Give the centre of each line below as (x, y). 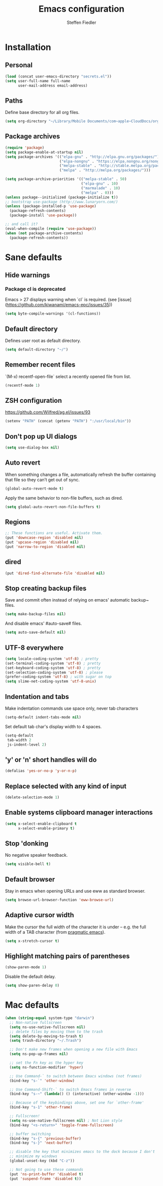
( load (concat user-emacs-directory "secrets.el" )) (58, 76)
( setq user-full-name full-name (38, 81)
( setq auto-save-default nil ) (36, 632)
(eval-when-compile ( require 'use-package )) (51, 228)
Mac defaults (32, 1005)
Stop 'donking (27, 843)
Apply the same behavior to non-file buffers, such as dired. (64, 498)
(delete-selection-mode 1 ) (32, 797)
